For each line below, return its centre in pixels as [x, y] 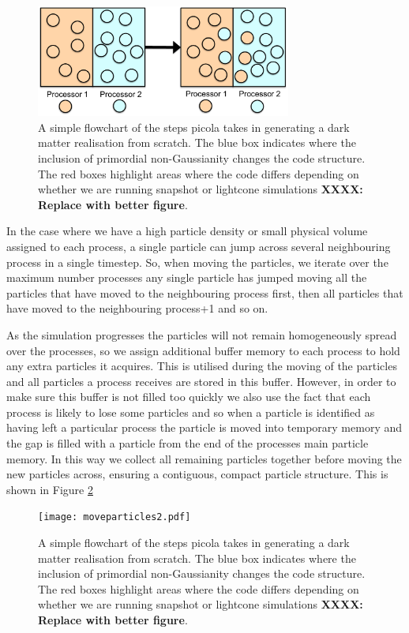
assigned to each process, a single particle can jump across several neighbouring [199, 246]
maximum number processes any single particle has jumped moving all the [187, 277]
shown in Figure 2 [50, 489]
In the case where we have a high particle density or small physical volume [187, 231]
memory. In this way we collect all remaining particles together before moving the [204, 458]
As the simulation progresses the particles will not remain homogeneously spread [202, 334]
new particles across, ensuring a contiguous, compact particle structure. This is [197, 474]
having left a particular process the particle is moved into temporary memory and [204, 427]
